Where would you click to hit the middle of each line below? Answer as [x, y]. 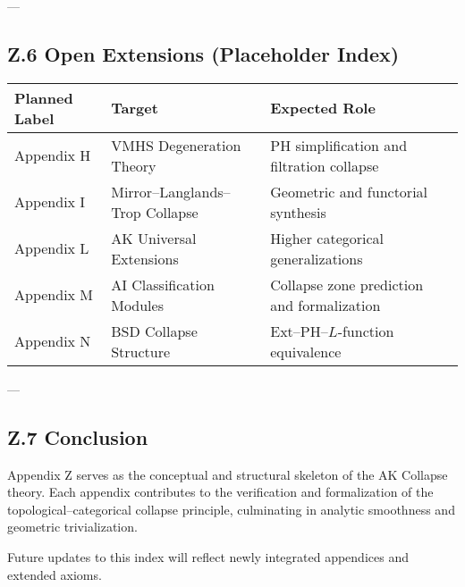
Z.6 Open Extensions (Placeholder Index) [203, 53]
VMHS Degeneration [176, 145]
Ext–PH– [299, 331]
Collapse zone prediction [347, 284]
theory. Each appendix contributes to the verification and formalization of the [220, 492]
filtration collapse [325, 165]
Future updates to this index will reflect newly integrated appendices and [208, 556]
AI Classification [163, 284]
